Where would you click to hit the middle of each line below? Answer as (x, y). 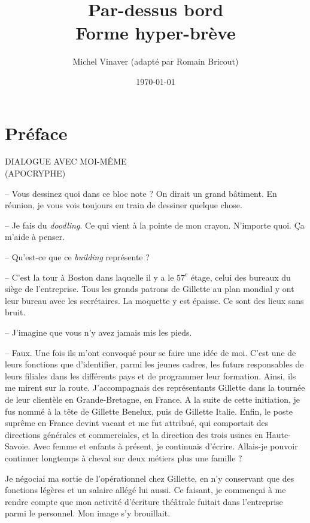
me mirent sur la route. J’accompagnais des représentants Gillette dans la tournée (155, 387)
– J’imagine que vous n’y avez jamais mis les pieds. (98, 332)
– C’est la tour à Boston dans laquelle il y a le (89, 277)
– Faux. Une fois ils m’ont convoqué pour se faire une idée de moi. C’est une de (151, 352)
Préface (36, 133)
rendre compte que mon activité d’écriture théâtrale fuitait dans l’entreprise (144, 501)
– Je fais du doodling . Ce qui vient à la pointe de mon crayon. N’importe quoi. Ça (155, 225)
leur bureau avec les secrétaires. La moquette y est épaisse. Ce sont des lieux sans (154, 300)
